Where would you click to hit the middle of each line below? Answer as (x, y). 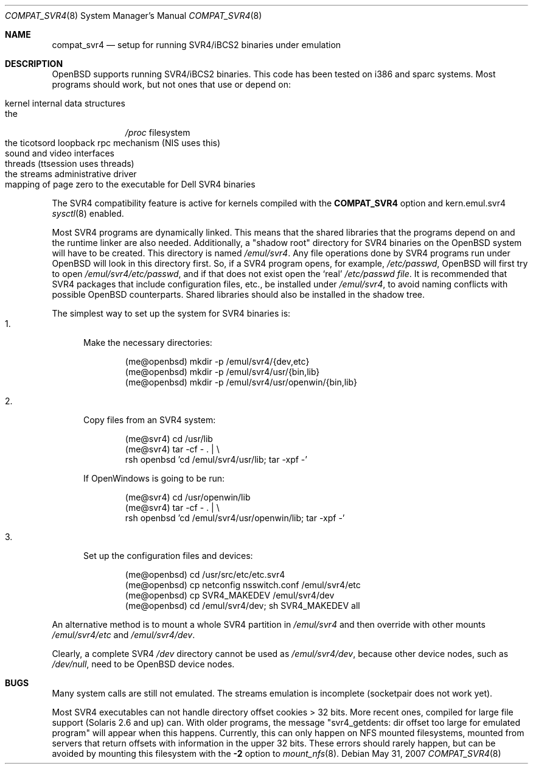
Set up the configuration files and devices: (168, 556)
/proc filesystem (158, 132)
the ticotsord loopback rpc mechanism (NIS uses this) (113, 143)
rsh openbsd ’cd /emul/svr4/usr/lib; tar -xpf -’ (216, 459)
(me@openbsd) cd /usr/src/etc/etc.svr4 (205, 574)
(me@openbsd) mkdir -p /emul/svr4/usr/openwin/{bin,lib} (241, 382)
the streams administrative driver (71, 174)
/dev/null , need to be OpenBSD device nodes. (143, 664)
